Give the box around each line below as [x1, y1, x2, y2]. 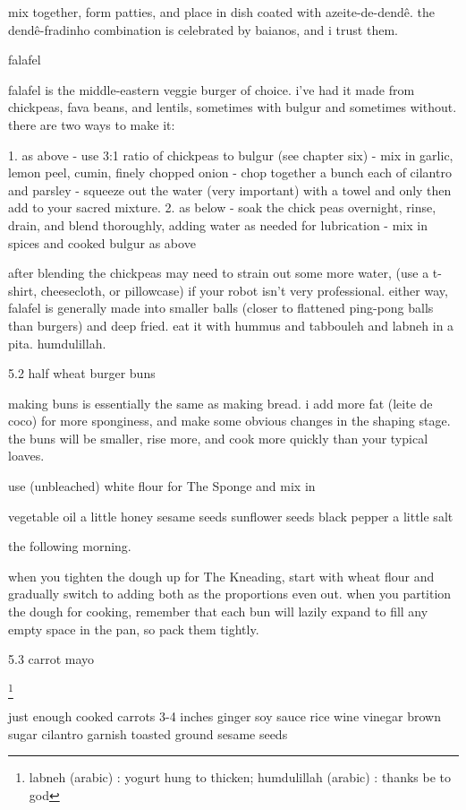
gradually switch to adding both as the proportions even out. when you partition [8, 584, 452, 603]
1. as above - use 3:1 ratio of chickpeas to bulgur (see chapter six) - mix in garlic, [8, 145, 453, 164]
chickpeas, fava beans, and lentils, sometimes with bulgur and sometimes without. [8, 98, 457, 116]
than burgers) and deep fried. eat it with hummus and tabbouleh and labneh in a [8, 315, 454, 334]
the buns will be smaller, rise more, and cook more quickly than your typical [8, 428, 428, 447]
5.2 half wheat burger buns [8, 364, 156, 383]
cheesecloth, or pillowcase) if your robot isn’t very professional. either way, [40, 280, 448, 299]
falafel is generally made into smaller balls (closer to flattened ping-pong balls [8, 298, 434, 317]
